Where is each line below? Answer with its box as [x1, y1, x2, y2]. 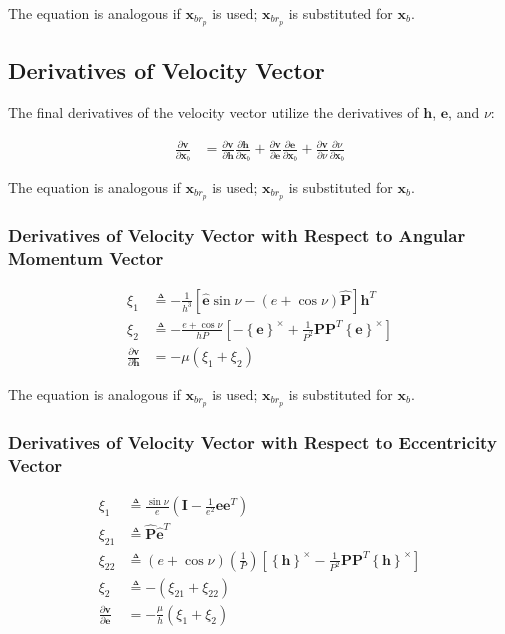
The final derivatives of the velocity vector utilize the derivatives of [8, 102, 419, 123]
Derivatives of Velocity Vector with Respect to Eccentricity [8, 429, 497, 454]
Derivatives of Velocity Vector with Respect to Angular [8, 222, 466, 247]
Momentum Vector [8, 245, 164, 270]
